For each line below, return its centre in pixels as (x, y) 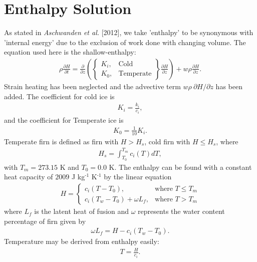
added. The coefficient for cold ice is (59, 96)
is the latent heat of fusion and (82, 211)
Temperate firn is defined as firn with (61, 141)
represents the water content (181, 211)
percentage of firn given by (45, 221)
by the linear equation (138, 177)
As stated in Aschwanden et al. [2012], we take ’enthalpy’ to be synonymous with (129, 32)
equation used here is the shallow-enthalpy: (70, 52)
